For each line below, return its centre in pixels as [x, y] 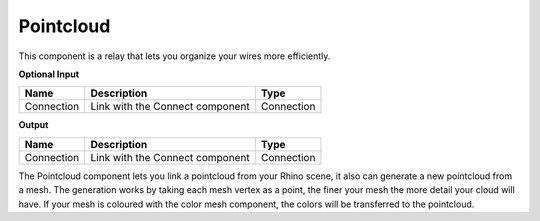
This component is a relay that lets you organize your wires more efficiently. [174, 56]
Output [33, 125]
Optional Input [49, 74]
